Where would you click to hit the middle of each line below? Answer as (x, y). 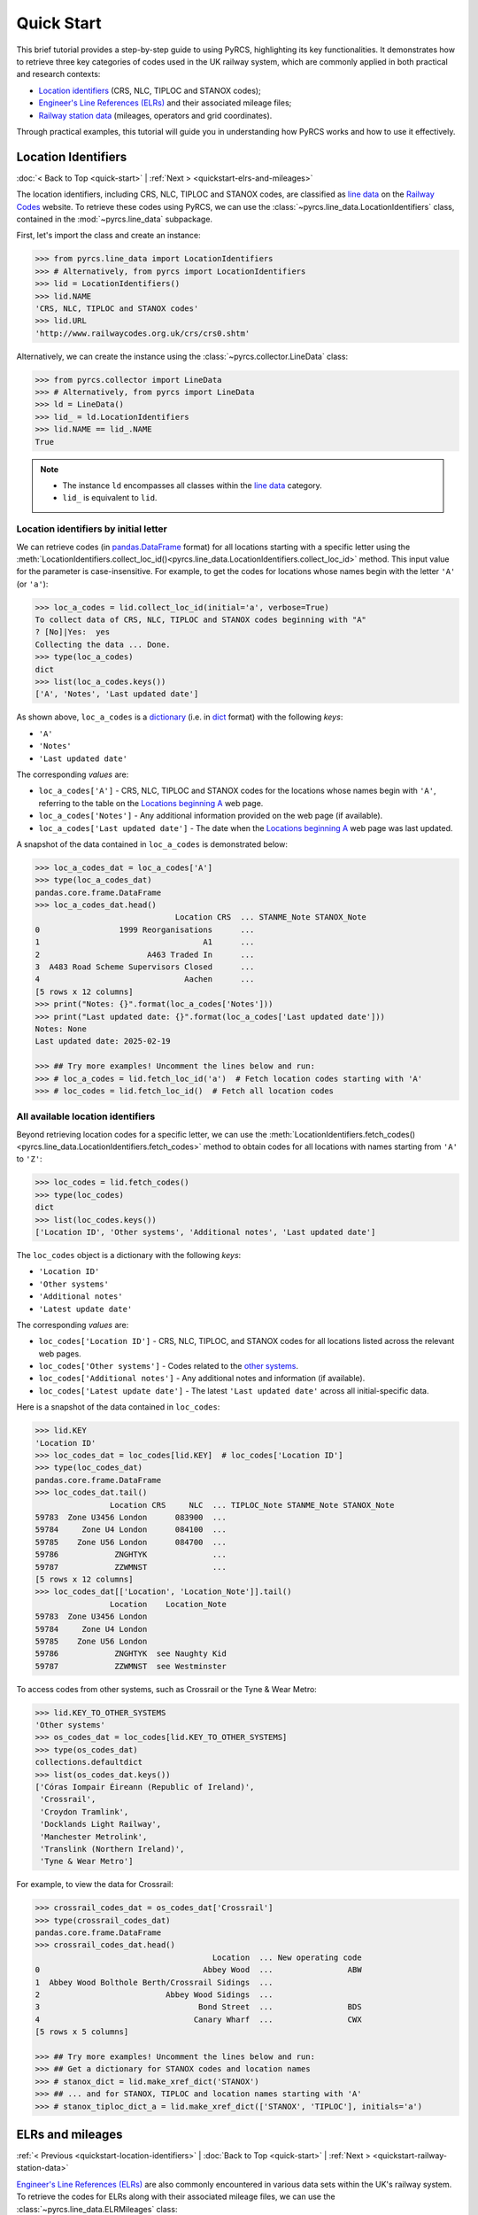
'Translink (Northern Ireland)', (112, 1849)
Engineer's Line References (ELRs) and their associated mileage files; (165, 103)
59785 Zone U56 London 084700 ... (131, 1542)
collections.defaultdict (89, 1762)
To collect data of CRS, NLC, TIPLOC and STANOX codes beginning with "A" (201, 620)
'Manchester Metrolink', (94, 1837)
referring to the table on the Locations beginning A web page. (151, 803)
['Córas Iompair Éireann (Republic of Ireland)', (145, 1787)
